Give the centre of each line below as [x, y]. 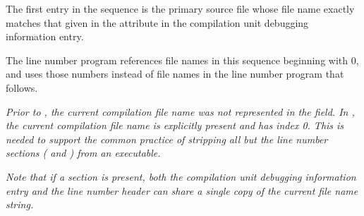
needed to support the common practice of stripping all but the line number [167, 139]
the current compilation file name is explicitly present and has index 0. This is [175, 125]
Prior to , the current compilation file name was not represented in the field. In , [180, 111]
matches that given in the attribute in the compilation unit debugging [157, 22]
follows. [22, 87]
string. [20, 204]
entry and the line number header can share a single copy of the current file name [182, 190]
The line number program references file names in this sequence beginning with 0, [182, 60]
